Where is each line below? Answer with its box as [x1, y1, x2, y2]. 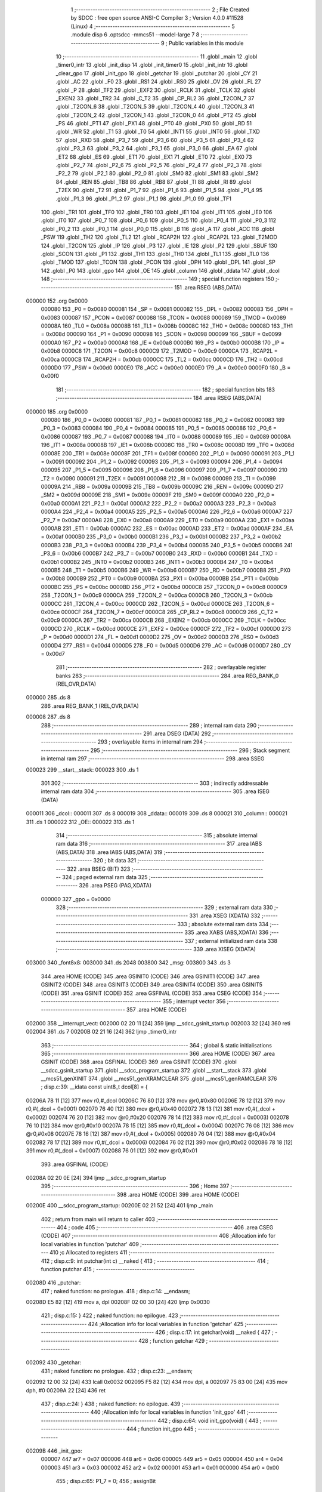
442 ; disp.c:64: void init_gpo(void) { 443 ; [157, 1417, 262, 1424]
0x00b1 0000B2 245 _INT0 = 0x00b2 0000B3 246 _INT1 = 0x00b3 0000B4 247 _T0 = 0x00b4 [41, 558, 274, 565]
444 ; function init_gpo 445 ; [126, 1425, 197, 1432]
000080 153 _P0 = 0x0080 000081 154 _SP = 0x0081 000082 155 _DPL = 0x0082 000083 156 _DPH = [41, 306, 293, 313]
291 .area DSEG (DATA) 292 [143, 730, 211, 737]
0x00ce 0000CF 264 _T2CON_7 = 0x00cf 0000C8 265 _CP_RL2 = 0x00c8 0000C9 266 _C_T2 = [41, 608, 278, 615]
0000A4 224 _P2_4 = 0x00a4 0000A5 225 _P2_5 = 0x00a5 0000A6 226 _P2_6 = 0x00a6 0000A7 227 [41, 508, 293, 516]
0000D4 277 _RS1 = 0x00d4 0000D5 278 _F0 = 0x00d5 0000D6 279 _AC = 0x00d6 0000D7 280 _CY [41, 642, 292, 649]
